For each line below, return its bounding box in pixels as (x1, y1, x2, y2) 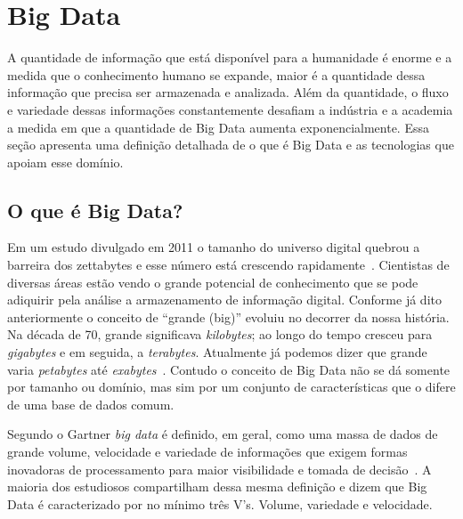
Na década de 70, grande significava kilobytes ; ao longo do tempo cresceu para (7, 325, 433, 344)
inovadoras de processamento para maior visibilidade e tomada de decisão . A (7, 459, 432, 478)
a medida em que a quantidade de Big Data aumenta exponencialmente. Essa (7, 118, 429, 136)
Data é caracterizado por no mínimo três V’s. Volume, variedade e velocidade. (7, 494, 433, 513)
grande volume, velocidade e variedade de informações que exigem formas (7, 442, 408, 461)
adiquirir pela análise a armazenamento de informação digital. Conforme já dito (7, 290, 442, 309)
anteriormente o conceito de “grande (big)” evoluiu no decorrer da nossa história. (7, 307, 450, 326)
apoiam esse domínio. (7, 152, 124, 171)
